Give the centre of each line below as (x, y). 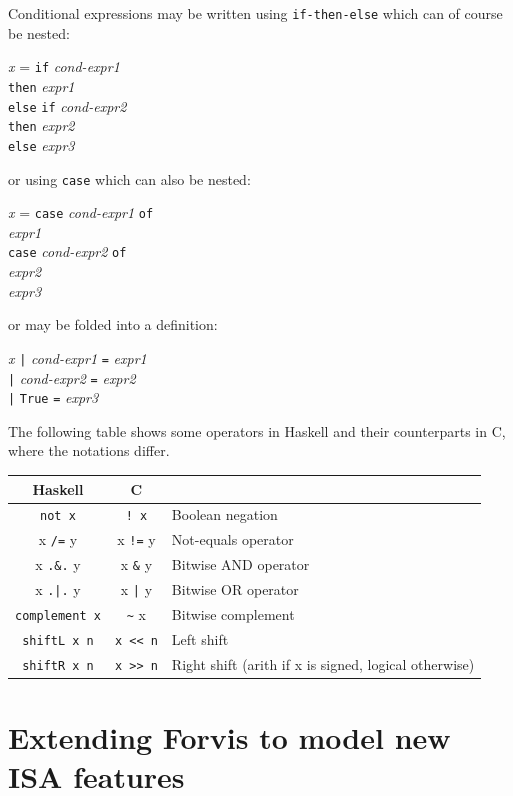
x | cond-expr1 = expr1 (77, 357)
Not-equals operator (232, 539)
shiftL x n (58, 640)
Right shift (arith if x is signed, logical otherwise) (323, 663)
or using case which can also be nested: (129, 178)
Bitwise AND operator (240, 564)
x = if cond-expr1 (64, 66)
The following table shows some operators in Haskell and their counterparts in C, (257, 430)
